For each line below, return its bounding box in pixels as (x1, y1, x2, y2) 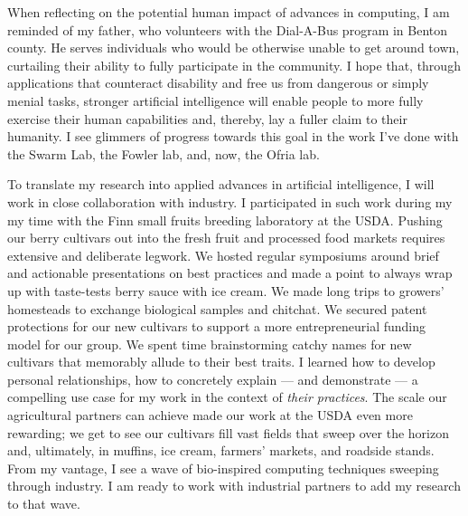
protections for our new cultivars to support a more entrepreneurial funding (7, 317, 426, 336)
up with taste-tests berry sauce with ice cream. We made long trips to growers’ (7, 281, 445, 300)
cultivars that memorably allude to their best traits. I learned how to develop (7, 352, 435, 371)
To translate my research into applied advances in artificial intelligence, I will (7, 175, 435, 194)
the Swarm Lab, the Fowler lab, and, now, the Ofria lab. (7, 144, 320, 163)
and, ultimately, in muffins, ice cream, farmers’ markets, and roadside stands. (7, 441, 435, 460)
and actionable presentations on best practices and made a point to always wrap (7, 263, 453, 282)
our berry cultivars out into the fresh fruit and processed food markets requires (7, 228, 445, 247)
